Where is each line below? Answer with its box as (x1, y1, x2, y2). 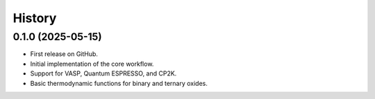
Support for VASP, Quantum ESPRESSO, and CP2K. (30, 69, 177, 78)
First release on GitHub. (30, 50, 99, 58)
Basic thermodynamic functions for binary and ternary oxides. (30, 79, 208, 87)
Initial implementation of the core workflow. (30, 60, 154, 68)
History (12, 10, 57, 26)
